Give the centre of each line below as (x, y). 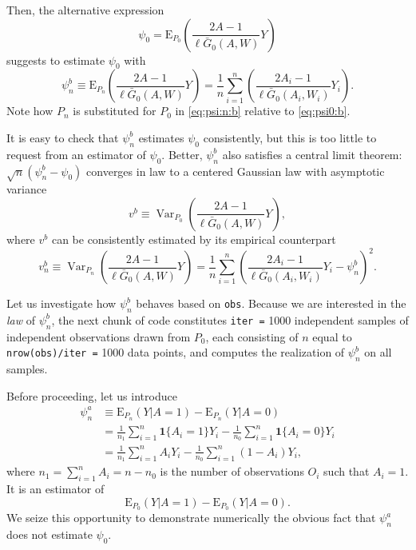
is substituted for (115, 111)
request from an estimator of (76, 154)
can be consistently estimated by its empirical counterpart (194, 239)
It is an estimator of (55, 488)
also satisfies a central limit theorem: (312, 154)
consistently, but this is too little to (290, 137)
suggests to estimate (56, 60)
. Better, (182, 154)
